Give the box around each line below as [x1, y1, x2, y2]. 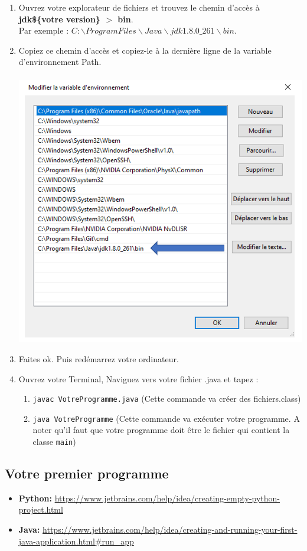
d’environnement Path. [18, 55, 102, 68]
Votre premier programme [5, 464, 169, 483]
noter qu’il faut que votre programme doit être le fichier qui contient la [32, 424, 290, 436]
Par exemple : [18, 24, 69, 37]
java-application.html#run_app [18, 534, 134, 547]
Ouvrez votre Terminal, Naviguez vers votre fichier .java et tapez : [18, 372, 259, 385]
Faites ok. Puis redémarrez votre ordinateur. [18, 352, 179, 365]
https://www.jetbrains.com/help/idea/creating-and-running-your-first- [43, 523, 298, 536]
